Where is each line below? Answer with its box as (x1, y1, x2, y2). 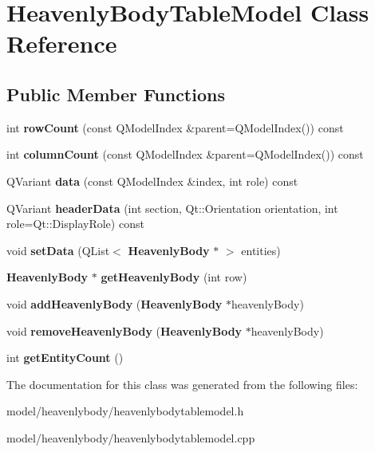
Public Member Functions (6, 81, 225, 106)
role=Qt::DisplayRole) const (6, 215, 144, 232)
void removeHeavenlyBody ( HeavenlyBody (6, 322, 243, 339)
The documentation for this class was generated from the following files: (6, 375, 358, 392)
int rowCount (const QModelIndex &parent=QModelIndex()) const (6, 119, 344, 136)
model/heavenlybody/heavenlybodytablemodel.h (6, 403, 244, 419)
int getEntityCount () (6, 349, 124, 366)
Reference (6, 27, 117, 60)
